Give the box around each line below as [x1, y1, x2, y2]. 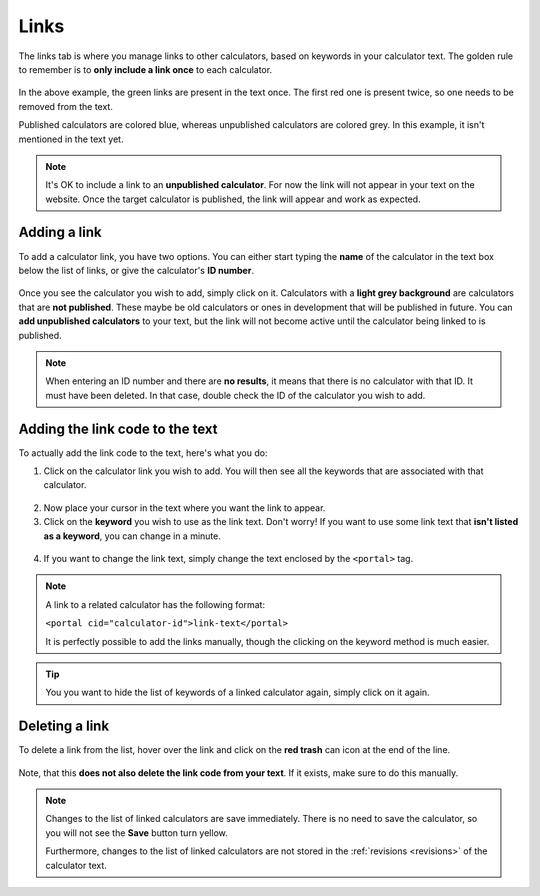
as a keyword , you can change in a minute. [43, 530, 222, 542]
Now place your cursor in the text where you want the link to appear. [43, 501, 326, 514]
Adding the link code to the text [18, 420, 218, 437]
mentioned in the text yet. [18, 133, 124, 145]
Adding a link [18, 224, 102, 241]
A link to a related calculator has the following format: [45, 598, 265, 610]
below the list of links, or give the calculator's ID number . [18, 264, 255, 276]
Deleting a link [18, 718, 110, 735]
